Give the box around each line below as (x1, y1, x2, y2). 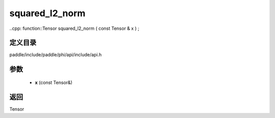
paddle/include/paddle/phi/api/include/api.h (9, 52, 102, 58)
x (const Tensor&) (35, 79, 73, 86)
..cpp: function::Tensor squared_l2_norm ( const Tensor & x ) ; (9, 25, 140, 31)
